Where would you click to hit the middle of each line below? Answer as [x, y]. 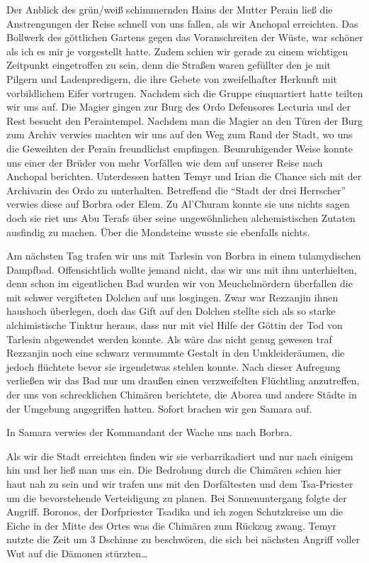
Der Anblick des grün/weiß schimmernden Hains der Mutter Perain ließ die [170, 9]
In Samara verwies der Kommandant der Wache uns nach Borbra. [149, 432]
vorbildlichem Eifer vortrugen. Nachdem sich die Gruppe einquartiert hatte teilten [185, 93]
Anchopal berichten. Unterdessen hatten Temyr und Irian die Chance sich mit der [184, 176]
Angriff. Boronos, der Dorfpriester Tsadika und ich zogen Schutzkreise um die [175, 512]
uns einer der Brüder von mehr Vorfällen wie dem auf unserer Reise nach [165, 162]
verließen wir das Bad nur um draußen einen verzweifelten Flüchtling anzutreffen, [183, 380]
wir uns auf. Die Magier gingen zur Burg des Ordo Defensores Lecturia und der [178, 107]
